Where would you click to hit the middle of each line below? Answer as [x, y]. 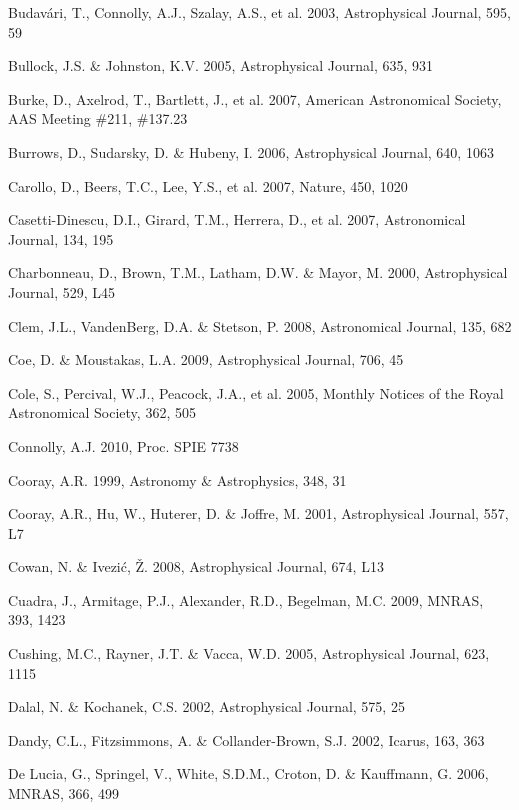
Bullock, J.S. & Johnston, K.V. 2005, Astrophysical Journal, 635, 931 [221, 65]
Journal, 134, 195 [61, 238]
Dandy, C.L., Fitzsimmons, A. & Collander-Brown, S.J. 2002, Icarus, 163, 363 [246, 739]
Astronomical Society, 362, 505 [102, 412]
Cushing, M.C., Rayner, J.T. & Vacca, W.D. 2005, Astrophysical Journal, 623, [249, 653]
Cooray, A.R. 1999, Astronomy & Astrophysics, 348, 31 [177, 479]
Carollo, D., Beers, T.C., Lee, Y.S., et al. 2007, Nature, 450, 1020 [208, 185]
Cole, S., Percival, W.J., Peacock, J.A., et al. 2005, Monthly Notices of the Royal [256, 392]
